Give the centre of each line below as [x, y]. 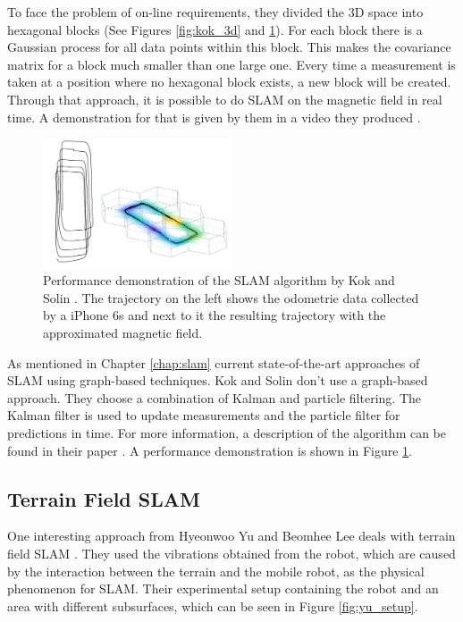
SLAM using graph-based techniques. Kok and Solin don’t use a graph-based [218, 380]
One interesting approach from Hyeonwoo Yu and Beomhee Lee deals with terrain [231, 536]
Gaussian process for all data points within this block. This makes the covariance [229, 47]
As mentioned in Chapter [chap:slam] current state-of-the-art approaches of [214, 362]
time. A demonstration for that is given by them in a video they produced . [214, 117]
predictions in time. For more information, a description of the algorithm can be [227, 433]
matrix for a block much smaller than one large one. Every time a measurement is [231, 64]
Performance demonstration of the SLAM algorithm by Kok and [219, 280]
